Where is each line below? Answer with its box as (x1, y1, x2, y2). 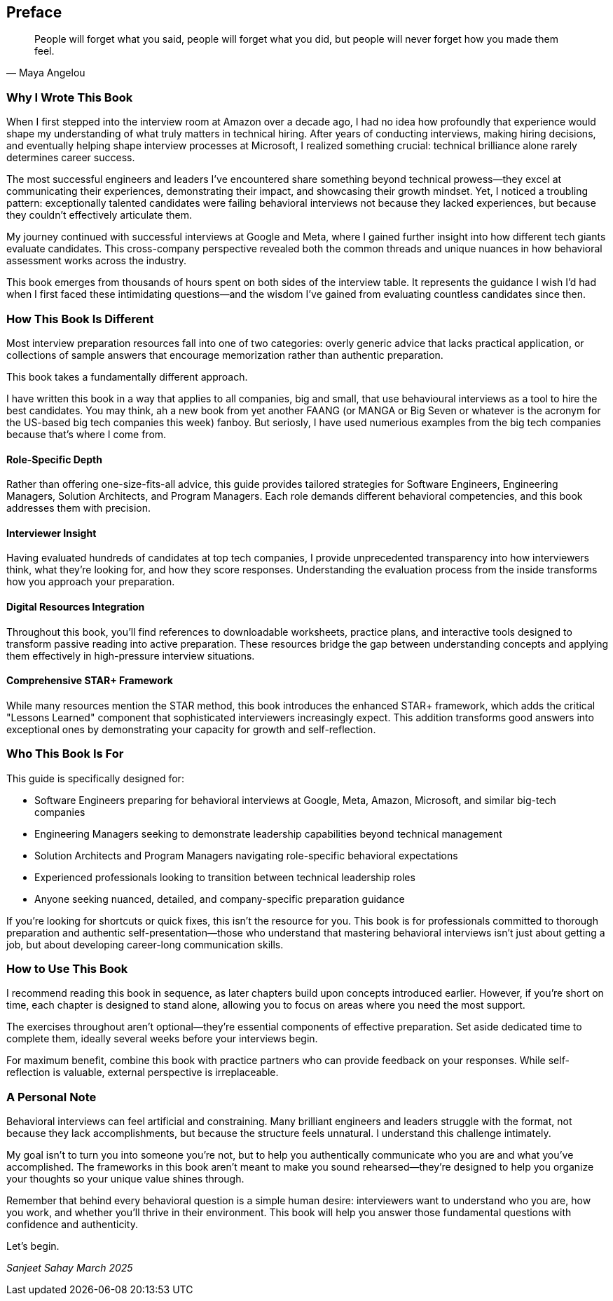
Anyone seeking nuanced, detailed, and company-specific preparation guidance (34, 892, 405, 905)
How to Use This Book (6, 961, 128, 976)
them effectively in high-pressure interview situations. (6, 649, 255, 662)
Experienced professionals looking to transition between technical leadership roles (34, 871, 415, 883)
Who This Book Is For (6, 747, 124, 761)
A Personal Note (6, 1089, 97, 1104)
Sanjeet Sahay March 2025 (6, 1262, 133, 1274)
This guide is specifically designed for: (6, 772, 184, 784)
